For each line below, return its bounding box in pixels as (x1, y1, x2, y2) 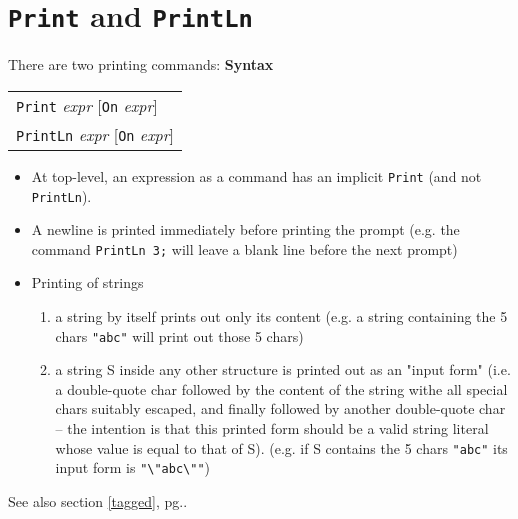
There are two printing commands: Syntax (8, 54, 274, 75)
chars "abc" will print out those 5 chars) (55, 325, 304, 346)
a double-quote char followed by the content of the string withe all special (55, 378, 508, 399)
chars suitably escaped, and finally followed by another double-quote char (55, 398, 506, 419)
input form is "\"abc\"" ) (55, 457, 211, 478)
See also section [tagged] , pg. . (8, 490, 188, 511)
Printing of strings (31, 272, 144, 293)
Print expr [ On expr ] (16, 93, 158, 117)
